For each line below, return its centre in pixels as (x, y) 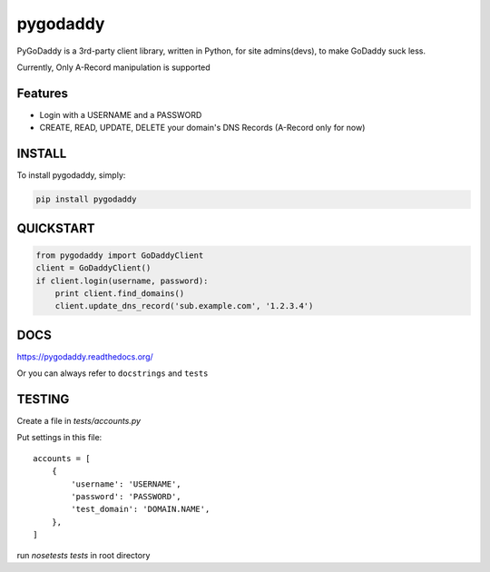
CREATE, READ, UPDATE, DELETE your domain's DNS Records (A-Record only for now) (202, 128)
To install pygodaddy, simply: (71, 175)
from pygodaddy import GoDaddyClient (120, 255)
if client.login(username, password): (122, 281)
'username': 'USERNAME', (126, 484)
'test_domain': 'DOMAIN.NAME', (141, 509)
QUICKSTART (56, 228)
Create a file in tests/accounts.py (78, 421)
